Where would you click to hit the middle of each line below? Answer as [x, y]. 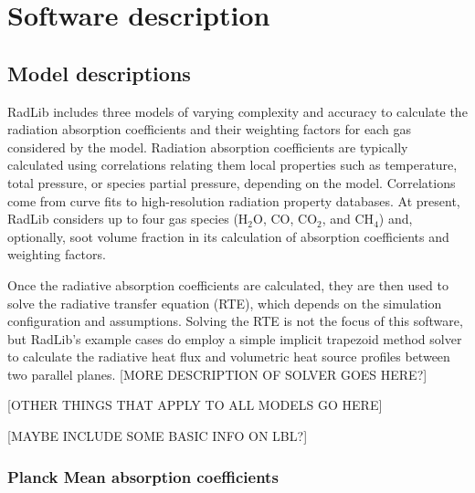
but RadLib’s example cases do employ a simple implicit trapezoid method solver [235, 338]
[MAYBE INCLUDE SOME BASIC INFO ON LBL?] [158, 436]
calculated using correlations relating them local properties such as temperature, [232, 165]
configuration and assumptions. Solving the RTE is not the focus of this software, [235, 321]
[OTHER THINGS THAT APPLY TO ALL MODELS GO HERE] [195, 405]
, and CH [348, 219]
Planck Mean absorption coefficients [143, 476]
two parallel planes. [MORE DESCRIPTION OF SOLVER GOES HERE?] [217, 374]
